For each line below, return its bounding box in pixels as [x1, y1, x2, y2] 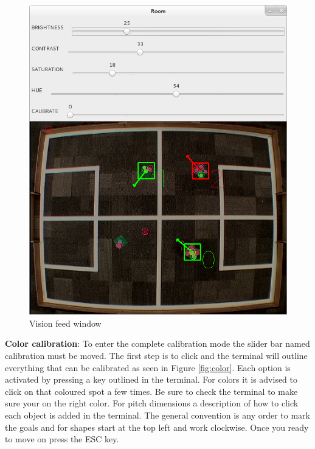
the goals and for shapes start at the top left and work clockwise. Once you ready [5, 420, 309, 433]
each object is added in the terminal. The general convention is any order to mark [5, 408, 310, 421]
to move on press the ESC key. [5, 433, 119, 445]
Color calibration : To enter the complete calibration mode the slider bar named [5, 337, 310, 350]
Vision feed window [29, 316, 102, 329]
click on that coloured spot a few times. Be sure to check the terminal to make [5, 385, 298, 397]
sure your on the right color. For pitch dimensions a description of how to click [5, 397, 299, 409]
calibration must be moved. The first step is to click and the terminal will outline [5, 349, 308, 361]
